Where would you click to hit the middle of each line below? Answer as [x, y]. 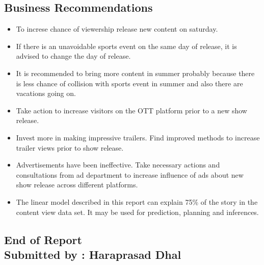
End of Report [43, 239]
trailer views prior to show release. [70, 147]
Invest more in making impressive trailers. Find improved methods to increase [138, 137]
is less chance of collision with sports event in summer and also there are [129, 83]
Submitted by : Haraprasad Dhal [93, 254]
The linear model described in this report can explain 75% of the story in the [137, 201]
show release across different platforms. [77, 185]
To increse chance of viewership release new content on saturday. [117, 29]
